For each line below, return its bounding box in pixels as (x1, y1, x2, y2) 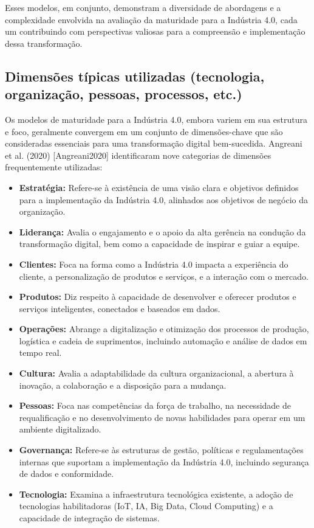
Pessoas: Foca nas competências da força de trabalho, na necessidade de (19, 399, 291, 412)
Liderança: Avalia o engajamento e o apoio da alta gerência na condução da (19, 225, 306, 238)
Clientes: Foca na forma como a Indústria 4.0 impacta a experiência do (19, 257, 288, 270)
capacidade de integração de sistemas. (19, 512, 160, 524)
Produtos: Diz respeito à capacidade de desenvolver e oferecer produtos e (19, 290, 296, 303)
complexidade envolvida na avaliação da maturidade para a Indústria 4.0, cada (5, 13, 298, 26)
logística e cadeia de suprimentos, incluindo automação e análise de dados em (19, 334, 307, 347)
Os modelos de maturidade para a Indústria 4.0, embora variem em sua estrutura (5, 113, 308, 125)
